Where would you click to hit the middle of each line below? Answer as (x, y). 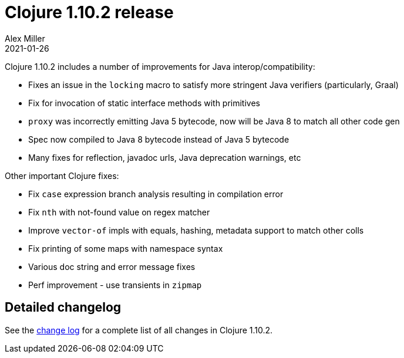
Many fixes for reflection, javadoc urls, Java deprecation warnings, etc (165, 157)
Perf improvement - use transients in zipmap (115, 285)
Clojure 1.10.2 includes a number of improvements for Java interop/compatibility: (160, 66)
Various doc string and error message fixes (112, 266)
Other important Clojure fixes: (62, 175)
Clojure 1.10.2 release (89, 12)
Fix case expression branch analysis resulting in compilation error (156, 194)
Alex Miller (25, 38)
